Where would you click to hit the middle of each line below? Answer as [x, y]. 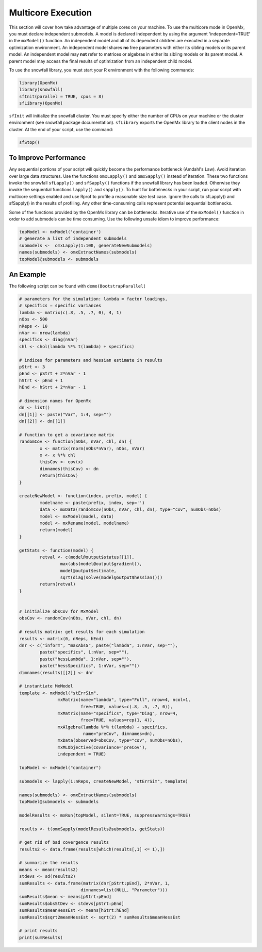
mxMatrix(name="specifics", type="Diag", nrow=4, [118, 713]
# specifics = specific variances [60, 306]
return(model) [56, 530]
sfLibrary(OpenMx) [41, 103]
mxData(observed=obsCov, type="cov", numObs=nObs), [120, 741]
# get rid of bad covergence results [64, 843]
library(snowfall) [41, 90]
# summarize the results [49, 863]
